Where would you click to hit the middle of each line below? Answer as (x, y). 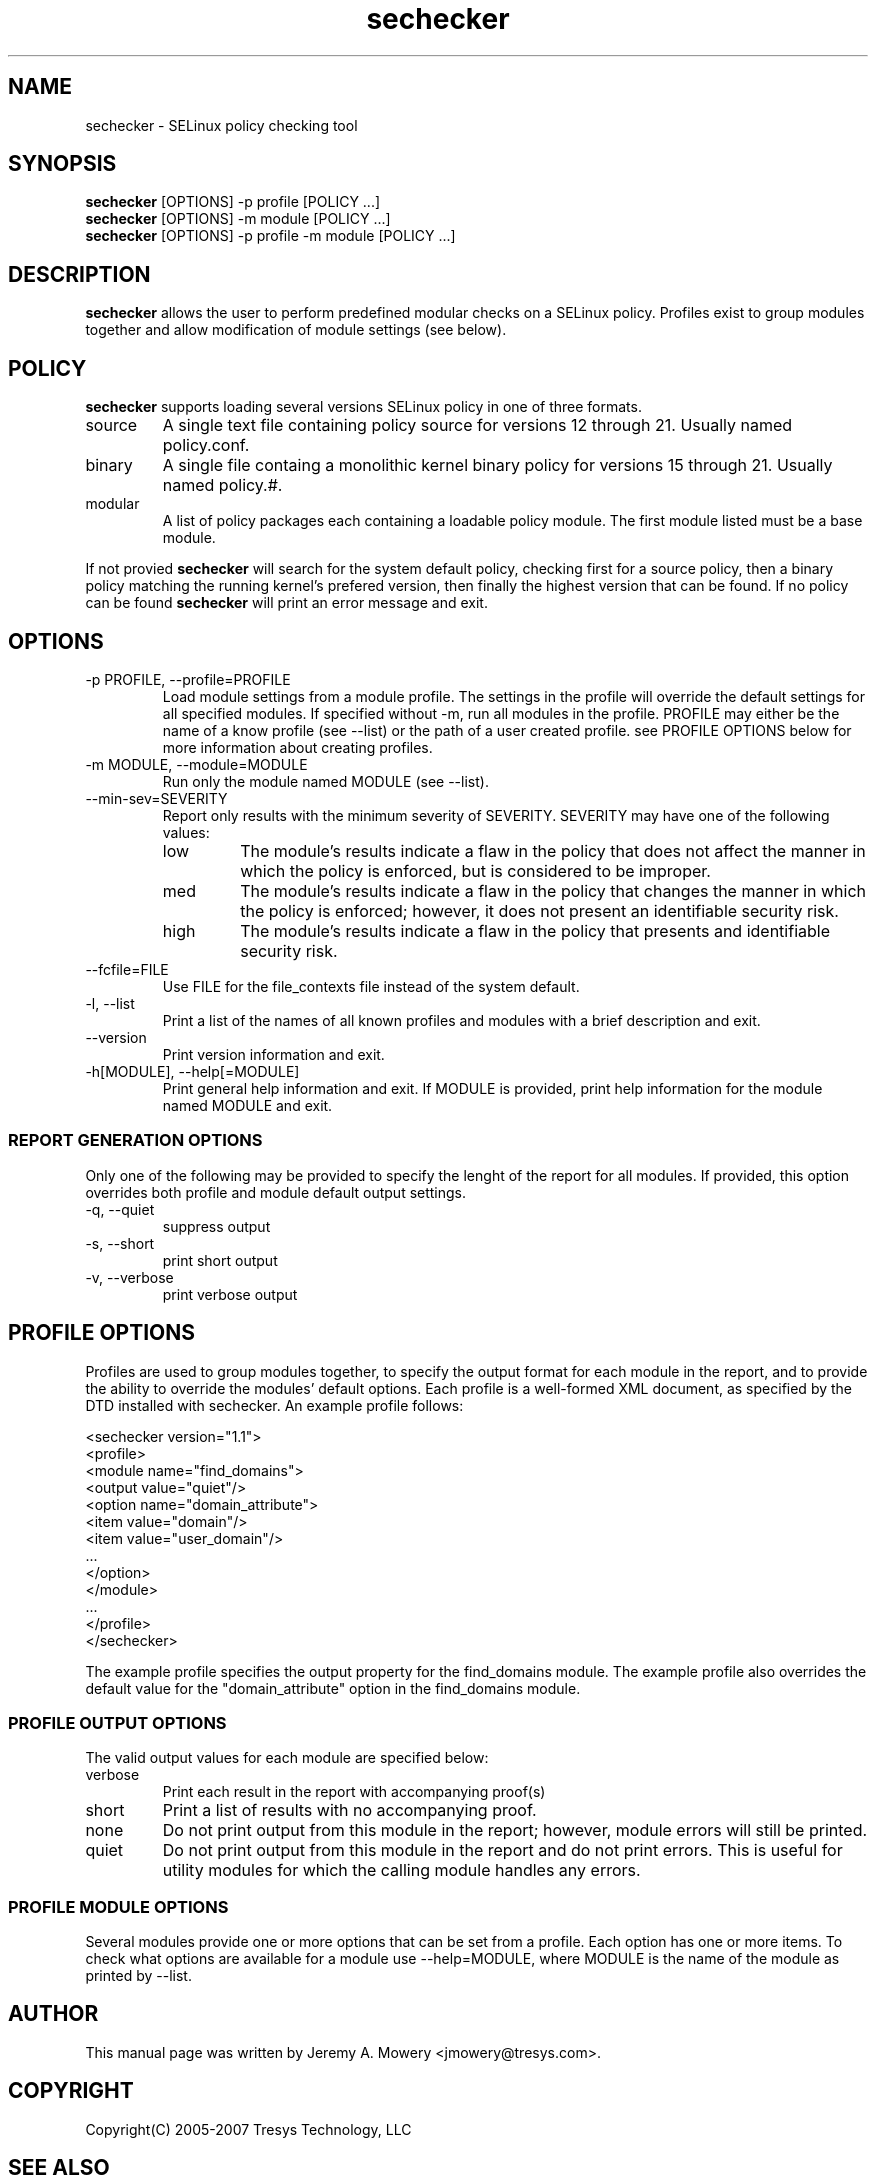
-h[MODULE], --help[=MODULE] (192, 1071)
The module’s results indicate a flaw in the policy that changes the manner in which (553, 890)
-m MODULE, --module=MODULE (196, 764)
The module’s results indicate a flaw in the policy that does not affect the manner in (553, 850)
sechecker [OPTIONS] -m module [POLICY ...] (238, 219)
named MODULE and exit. (247, 1105)
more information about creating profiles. (297, 747)
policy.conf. (206, 445)
